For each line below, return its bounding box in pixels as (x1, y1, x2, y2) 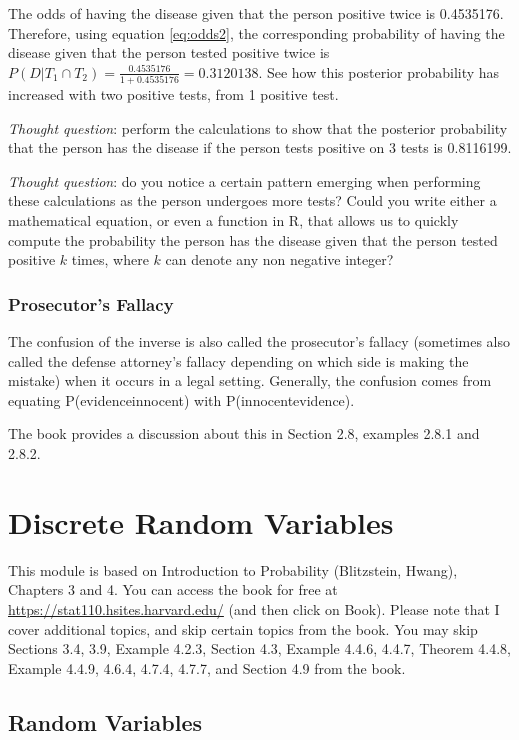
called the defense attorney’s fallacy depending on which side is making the (8, 350, 469, 371)
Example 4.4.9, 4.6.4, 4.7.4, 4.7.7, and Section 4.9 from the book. (8, 657, 406, 678)
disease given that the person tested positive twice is (8, 42, 330, 63)
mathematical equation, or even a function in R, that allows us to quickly (8, 210, 459, 231)
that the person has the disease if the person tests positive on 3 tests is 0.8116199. (8, 137, 512, 158)
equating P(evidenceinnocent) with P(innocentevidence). (8, 389, 355, 410)
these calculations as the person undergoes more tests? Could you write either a (8, 190, 497, 211)
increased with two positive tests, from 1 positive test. (8, 84, 339, 105)
